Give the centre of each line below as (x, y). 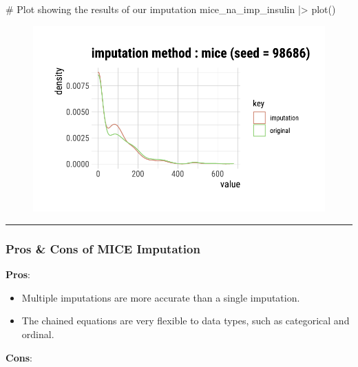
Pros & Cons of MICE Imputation (103, 248)
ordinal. (38, 334)
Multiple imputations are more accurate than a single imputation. (161, 297)
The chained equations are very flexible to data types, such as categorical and (186, 321)
